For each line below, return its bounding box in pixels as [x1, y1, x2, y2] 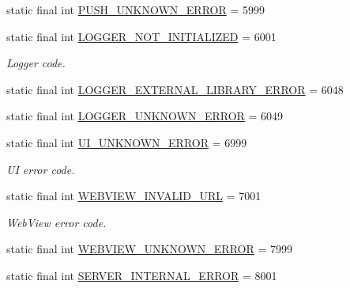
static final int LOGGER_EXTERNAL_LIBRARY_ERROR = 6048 [6, 81, 344, 97]
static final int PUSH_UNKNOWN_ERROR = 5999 [6, 2, 265, 17]
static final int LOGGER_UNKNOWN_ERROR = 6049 [6, 108, 284, 124]
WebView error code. [6, 214, 107, 230]
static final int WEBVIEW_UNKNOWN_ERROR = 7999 [6, 241, 292, 257]
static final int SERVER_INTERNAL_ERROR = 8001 [6, 267, 277, 283]
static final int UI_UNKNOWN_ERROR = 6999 [6, 134, 247, 150]
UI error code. [6, 161, 75, 177]
